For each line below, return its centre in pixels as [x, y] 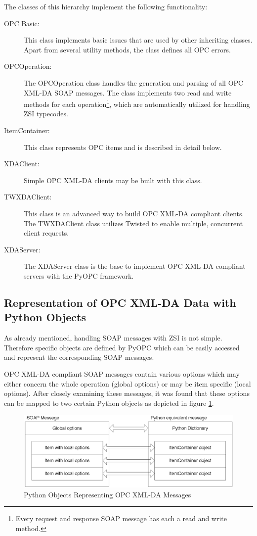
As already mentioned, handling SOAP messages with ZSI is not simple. [113, 338]
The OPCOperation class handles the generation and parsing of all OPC [134, 82]
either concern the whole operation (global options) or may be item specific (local [128, 383]
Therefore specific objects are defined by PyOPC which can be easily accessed [122, 347]
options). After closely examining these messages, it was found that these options [127, 393]
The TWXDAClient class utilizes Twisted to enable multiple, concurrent [133, 223]
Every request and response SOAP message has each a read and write [121, 518]
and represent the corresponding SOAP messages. [79, 357]
